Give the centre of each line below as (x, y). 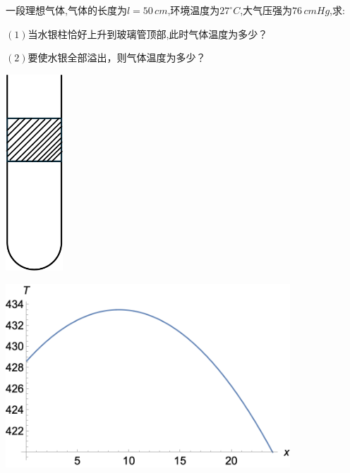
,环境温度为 (194, 10)
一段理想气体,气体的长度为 (66, 10)
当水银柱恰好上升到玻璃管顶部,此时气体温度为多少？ (148, 33)
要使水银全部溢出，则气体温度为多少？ (117, 57)
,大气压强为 (266, 10)
